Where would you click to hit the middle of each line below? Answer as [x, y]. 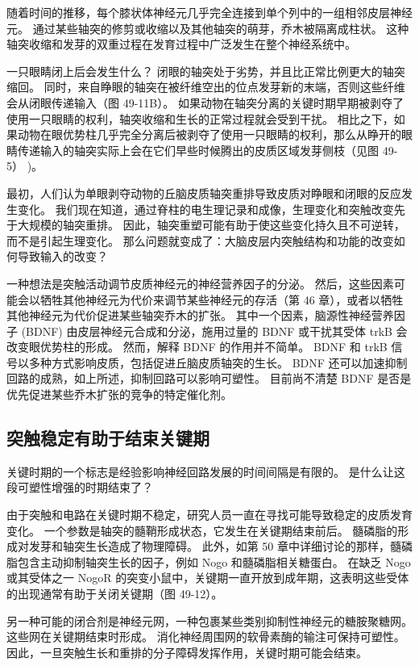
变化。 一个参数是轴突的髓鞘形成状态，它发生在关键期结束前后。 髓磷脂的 [202, 530]
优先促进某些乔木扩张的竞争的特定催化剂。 [119, 394]
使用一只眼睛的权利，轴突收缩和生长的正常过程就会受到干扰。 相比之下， [200, 118]
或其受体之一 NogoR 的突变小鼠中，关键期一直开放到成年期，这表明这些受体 [208, 578]
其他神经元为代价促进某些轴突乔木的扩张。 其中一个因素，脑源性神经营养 [200, 315]
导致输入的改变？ [62, 256]
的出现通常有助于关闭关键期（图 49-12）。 [115, 594]
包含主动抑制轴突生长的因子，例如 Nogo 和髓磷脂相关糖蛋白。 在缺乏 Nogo [214, 561]
